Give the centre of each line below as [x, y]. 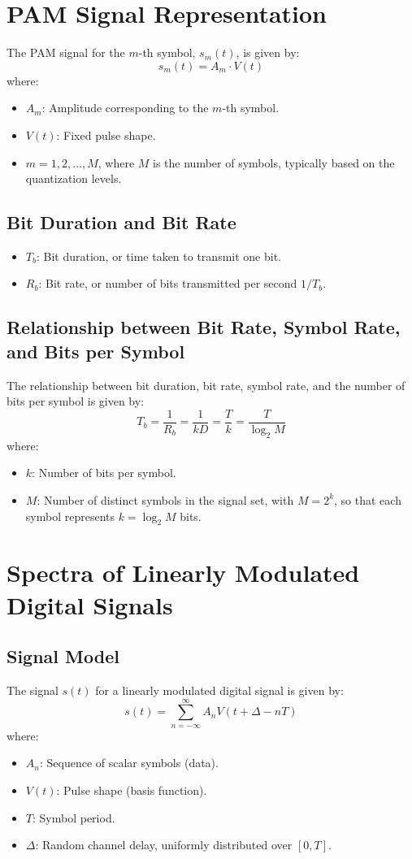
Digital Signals [90, 604]
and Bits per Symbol [96, 351]
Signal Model [63, 656]
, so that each [368, 499]
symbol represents [70, 516]
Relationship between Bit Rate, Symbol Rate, [204, 327]
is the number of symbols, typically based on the [274, 162]
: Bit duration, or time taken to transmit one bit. [158, 256]
